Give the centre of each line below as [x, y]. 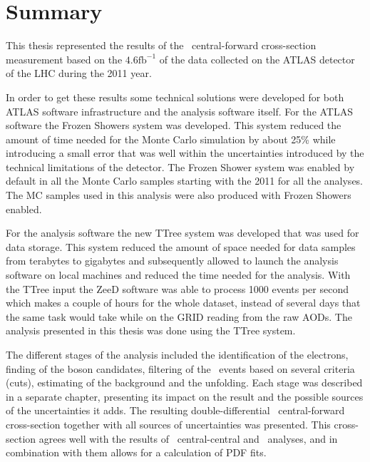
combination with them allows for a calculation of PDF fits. [136, 452]
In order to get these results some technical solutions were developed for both [175, 97]
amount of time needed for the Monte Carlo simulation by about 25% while [171, 139]
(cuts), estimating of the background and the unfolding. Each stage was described [184, 383]
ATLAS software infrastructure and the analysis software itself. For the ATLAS [180, 111]
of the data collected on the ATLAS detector [257, 59]
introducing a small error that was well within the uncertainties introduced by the [185, 153]
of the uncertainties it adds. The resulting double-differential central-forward [175, 410]
